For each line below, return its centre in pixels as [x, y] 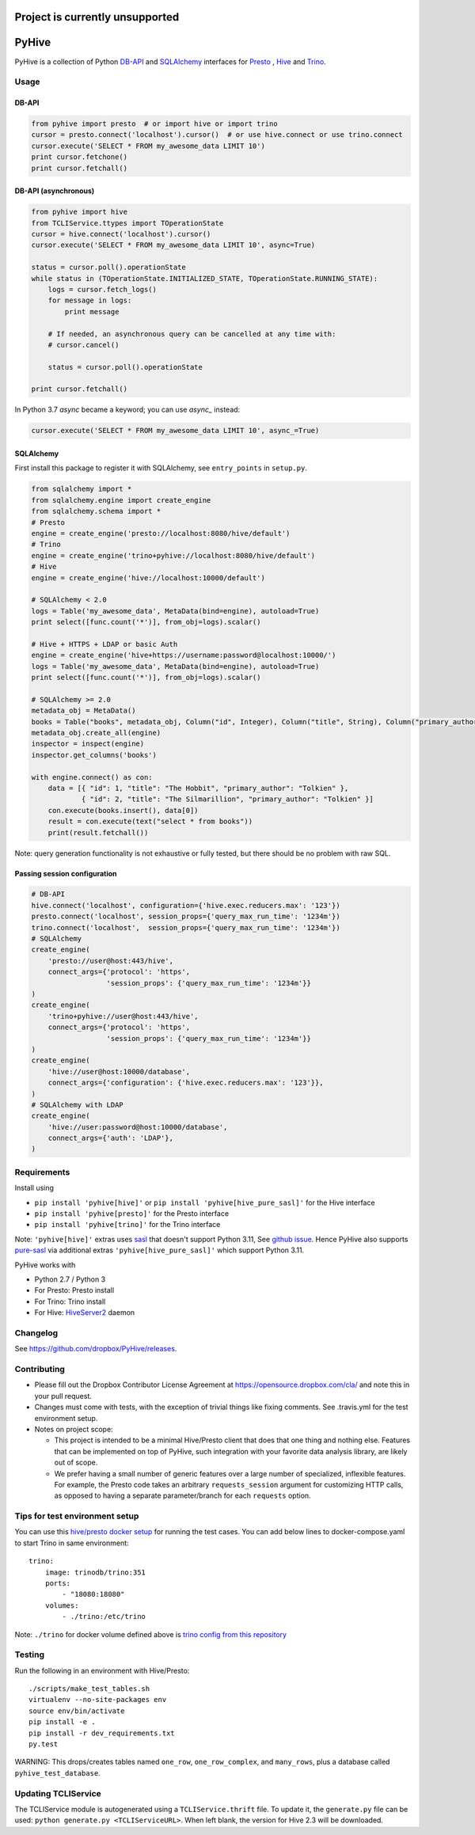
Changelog [36, 1332]
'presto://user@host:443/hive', [111, 961]
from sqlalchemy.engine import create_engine [121, 500]
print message [92, 312]
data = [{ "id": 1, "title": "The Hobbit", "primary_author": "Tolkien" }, [198, 788]
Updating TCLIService [58, 1793]
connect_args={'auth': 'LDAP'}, [111, 1138]
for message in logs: [90, 300]
